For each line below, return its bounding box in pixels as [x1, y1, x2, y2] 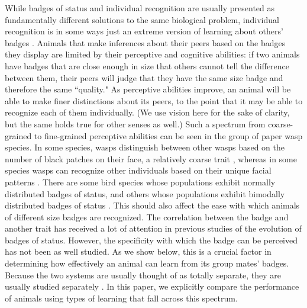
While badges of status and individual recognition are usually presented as [5, 2, 275, 14]
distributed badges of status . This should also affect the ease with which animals [5, 199, 300, 211]
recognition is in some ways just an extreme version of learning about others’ [5, 25, 283, 37]
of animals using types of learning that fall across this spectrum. [5, 291, 238, 304]
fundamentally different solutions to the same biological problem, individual [5, 13, 279, 25]
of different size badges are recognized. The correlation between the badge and [5, 210, 289, 223]
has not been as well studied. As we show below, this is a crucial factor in [5, 245, 272, 258]
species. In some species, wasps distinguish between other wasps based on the [5, 141, 285, 153]
